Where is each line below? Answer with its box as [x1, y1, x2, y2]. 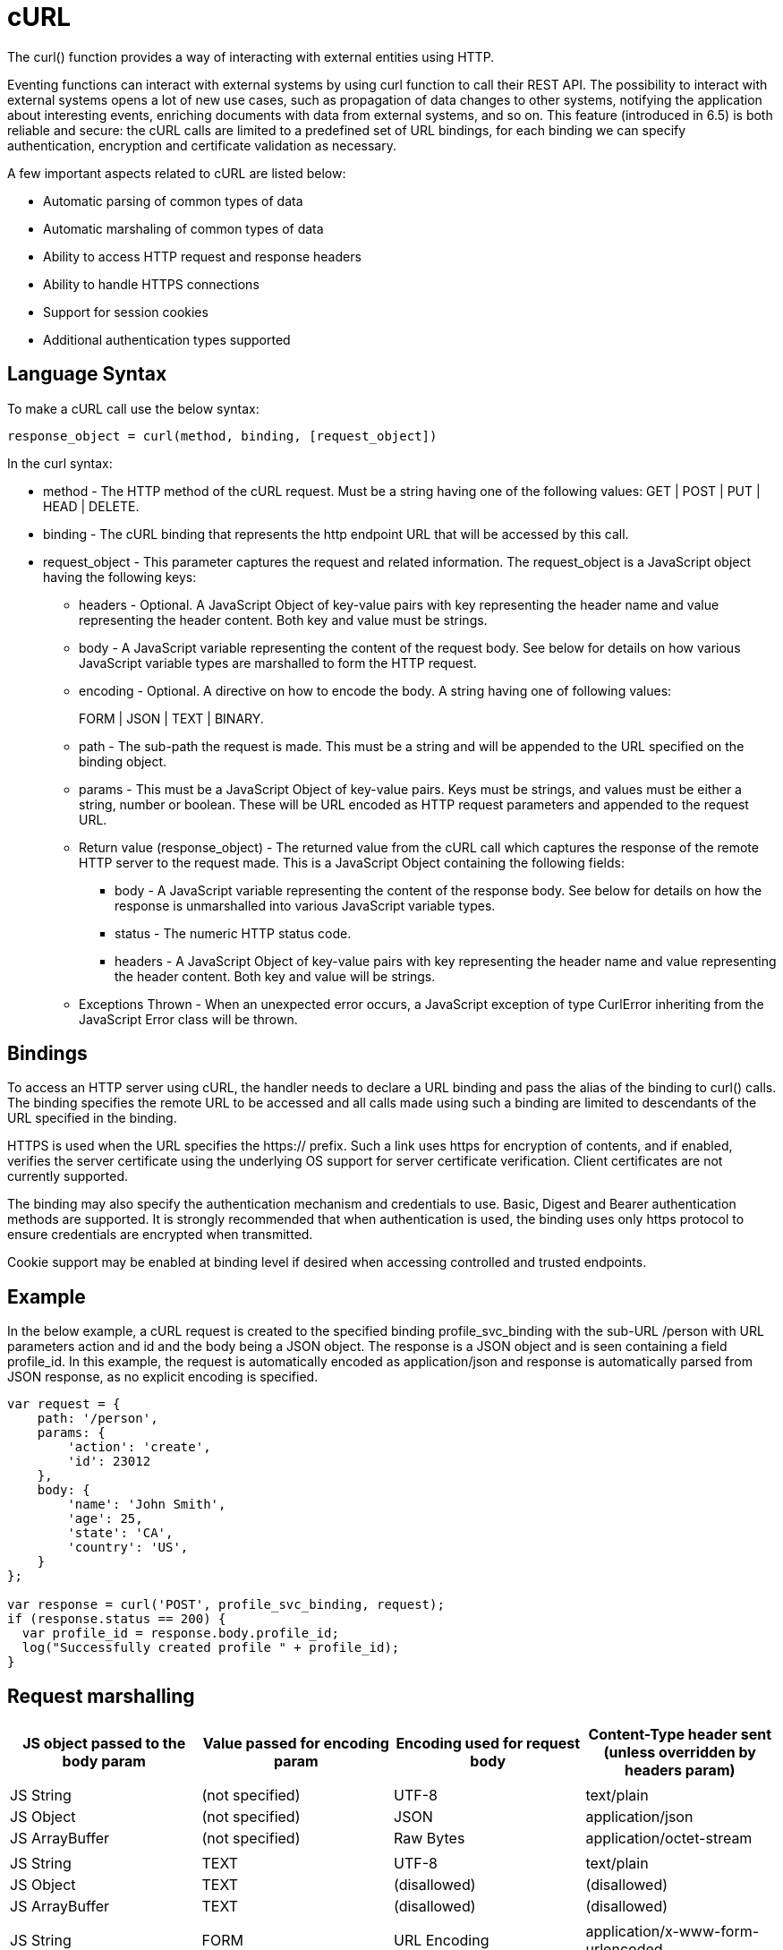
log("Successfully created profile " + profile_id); [21, 1640, 400, 1655]
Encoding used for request [396, 1734, 581, 1753]
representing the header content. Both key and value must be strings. [79, 612, 488, 628]
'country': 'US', [67, 1540, 189, 1555]
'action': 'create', [67, 1440, 211, 1455]
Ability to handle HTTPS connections [43, 276, 260, 292]
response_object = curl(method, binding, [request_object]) [7, 428, 438, 443]
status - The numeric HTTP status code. [115, 925, 352, 941]
